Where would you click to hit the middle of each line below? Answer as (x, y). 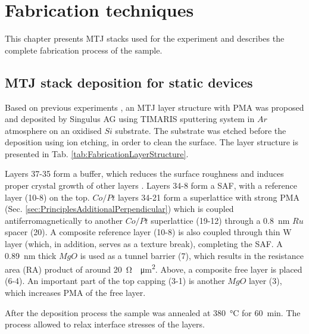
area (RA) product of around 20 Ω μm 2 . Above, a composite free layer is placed (154, 268)
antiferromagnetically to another (64, 220)
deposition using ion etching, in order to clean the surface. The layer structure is (152, 142)
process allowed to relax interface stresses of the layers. (105, 324)
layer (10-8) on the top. (47, 197)
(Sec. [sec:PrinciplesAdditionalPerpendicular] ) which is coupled (119, 209)
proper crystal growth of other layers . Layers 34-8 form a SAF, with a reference (151, 185)
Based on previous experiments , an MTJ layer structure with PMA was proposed (154, 107)
